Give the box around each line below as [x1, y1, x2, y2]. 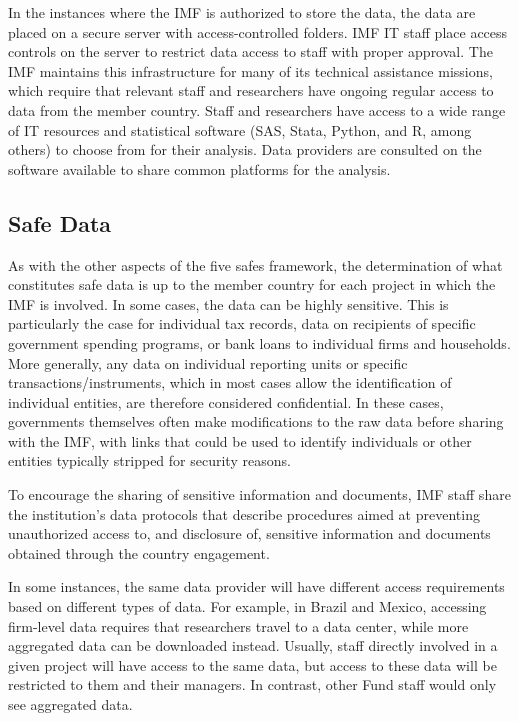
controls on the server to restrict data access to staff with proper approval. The [8, 41, 493, 62]
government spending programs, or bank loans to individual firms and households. [8, 332, 511, 353]
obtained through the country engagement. [8, 542, 270, 563]
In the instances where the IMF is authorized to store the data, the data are [8, 2, 476, 22]
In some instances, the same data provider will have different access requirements [8, 576, 505, 597]
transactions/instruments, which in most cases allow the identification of [8, 372, 452, 393]
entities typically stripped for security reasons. [8, 450, 291, 471]
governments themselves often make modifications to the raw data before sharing [8, 411, 504, 432]
